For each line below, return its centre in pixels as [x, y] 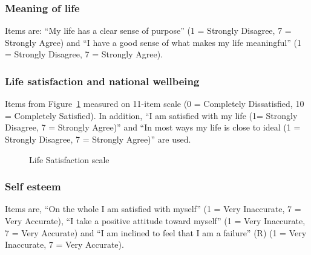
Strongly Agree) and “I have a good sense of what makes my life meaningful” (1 [153, 42]
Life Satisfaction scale [69, 159]
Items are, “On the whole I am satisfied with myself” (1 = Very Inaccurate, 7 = [153, 209]
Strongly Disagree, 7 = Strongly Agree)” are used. [98, 139]
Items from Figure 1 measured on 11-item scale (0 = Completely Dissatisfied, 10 [155, 104]
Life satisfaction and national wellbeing [102, 81]
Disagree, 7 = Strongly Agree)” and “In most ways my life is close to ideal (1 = [153, 127]
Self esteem [33, 186]
